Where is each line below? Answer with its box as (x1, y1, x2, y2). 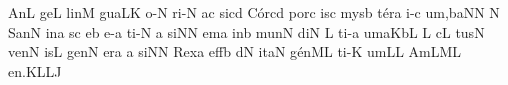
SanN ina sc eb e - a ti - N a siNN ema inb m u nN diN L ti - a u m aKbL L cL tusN (8, 21, 485, 42)
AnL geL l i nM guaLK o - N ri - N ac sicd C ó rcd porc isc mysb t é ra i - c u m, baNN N (8, 2, 500, 22)
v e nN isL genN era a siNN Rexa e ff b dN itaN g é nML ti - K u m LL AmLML (8, 41, 462, 62)
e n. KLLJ (8, 60, 62, 81)
